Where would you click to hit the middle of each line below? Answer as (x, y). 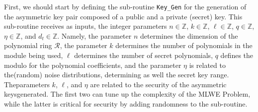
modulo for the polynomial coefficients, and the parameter (93, 65)
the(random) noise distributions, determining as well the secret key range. (117, 75)
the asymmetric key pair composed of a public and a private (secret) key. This (123, 16)
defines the (237, 55)
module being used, (34, 55)
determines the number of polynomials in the (184, 45)
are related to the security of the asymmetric (158, 84)
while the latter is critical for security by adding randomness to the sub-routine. (126, 104)
